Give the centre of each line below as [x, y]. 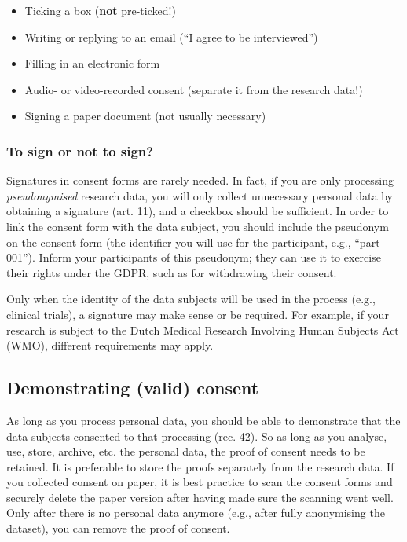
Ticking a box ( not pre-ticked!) [100, 10]
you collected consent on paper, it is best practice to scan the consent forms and [200, 482]
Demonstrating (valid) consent [133, 388]
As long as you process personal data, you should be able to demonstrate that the [203, 420]
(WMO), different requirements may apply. [110, 345]
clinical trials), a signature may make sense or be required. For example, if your [198, 314]
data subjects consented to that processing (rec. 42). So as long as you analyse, [197, 436]
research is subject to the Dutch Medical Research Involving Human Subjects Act [203, 330]
